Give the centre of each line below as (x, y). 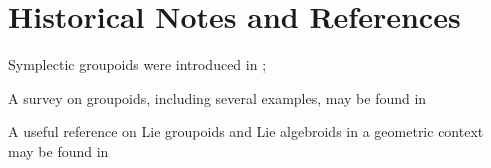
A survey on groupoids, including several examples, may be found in (217, 97)
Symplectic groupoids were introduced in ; (137, 64)
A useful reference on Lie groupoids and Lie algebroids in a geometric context (246, 131)
